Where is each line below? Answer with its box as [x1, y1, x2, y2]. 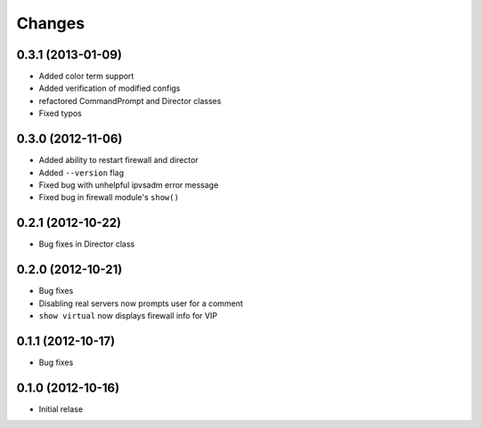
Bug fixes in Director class [38, 238, 135, 249]
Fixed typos [38, 108, 82, 119]
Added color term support [38, 71, 135, 82]
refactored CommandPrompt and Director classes [38, 95, 222, 106]
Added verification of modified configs [38, 83, 181, 93]
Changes [16, 13, 85, 33]
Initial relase [38, 403, 84, 414]
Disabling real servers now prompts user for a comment [38, 298, 244, 309]
